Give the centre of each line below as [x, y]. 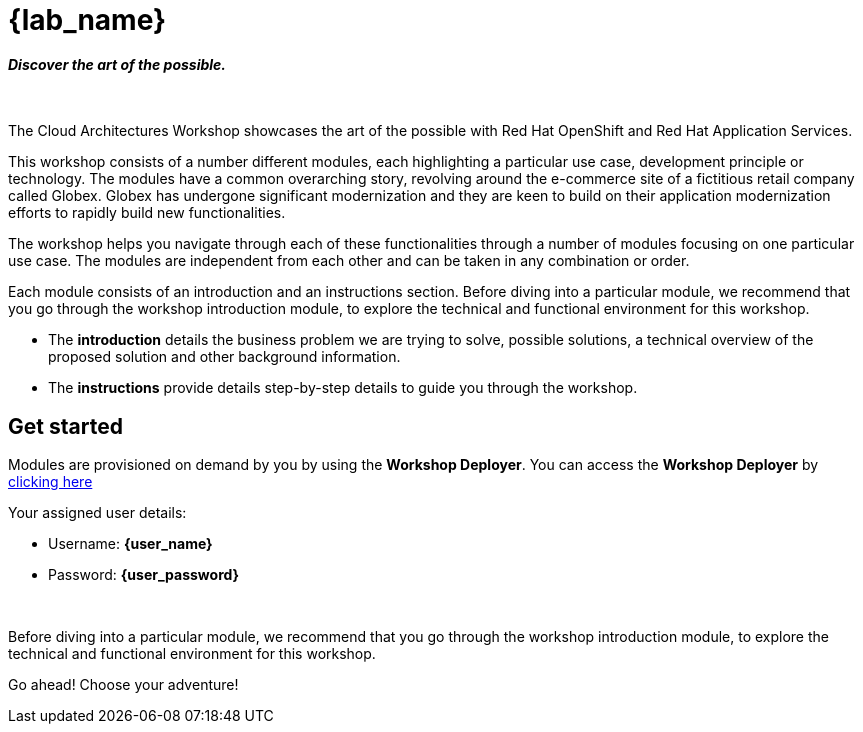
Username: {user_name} [130, 544]
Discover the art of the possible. [117, 64]
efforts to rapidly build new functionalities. [147, 213]
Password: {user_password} [144, 575]
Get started [65, 426]
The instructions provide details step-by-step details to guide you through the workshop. [343, 388]
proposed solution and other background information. [224, 357]
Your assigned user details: [97, 513]
